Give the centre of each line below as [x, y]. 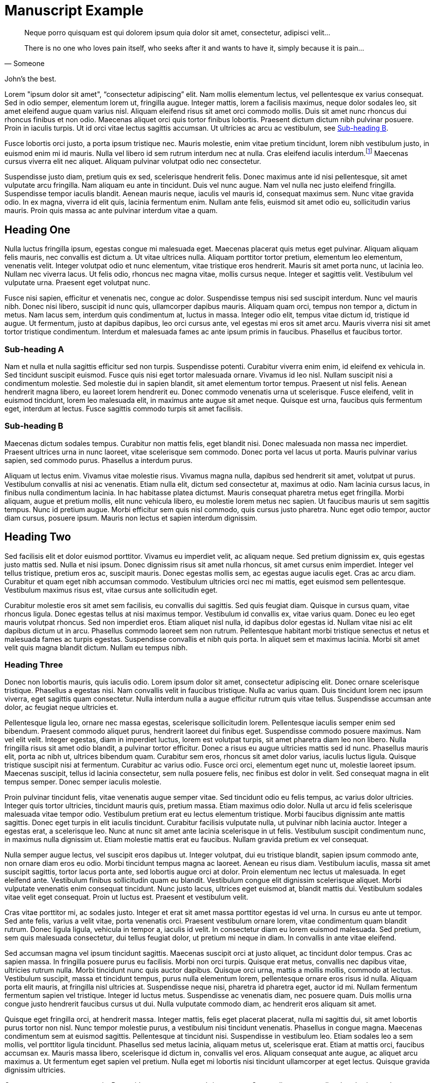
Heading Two [38, 537]
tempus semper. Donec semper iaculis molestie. [83, 782]
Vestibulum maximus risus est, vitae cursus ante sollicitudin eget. [111, 590]
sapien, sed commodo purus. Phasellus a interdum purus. [99, 460]
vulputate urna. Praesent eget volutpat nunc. [77, 283]
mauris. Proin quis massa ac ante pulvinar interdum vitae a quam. [111, 211]
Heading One [37, 230]
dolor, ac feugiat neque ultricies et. [61, 707]
